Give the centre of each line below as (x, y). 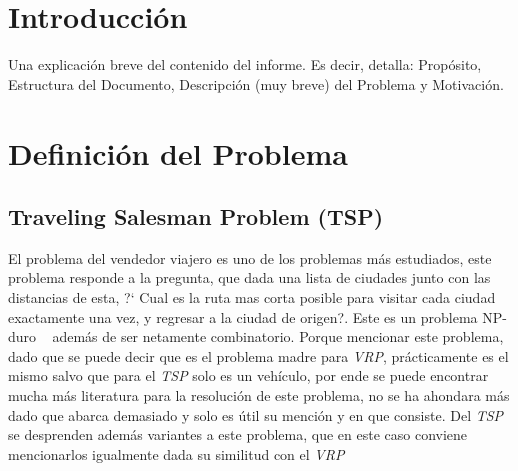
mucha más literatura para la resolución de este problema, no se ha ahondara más (259, 395)
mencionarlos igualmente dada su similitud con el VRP (176, 453)
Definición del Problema (178, 152)
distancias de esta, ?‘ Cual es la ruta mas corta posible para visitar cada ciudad (252, 297)
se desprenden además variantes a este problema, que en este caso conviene (238, 434)
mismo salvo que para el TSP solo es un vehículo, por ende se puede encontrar (248, 375)
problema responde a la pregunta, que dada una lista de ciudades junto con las (249, 277)
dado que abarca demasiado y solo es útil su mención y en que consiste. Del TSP (256, 414)
